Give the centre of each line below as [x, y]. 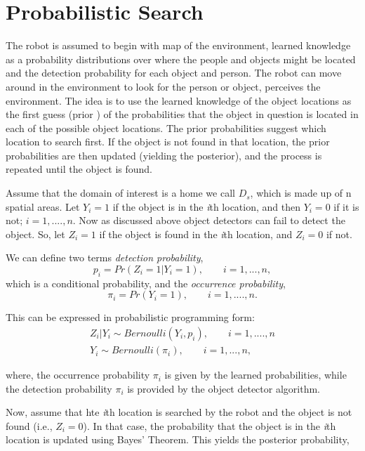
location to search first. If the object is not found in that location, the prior [168, 142]
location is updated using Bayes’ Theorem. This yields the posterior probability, [178, 439]
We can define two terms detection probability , [105, 257]
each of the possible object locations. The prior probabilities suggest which [166, 128]
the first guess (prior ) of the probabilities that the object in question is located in [182, 114]
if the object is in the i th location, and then [206, 206]
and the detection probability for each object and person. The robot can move [174, 73]
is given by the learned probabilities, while [255, 375]
